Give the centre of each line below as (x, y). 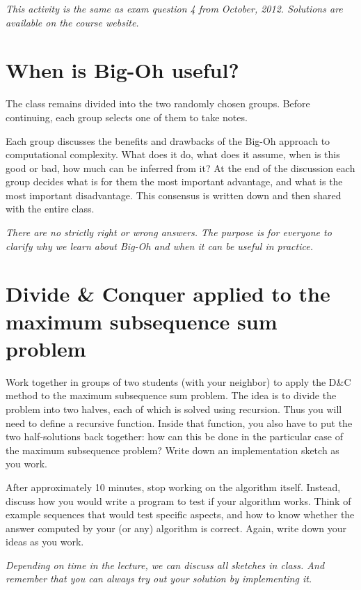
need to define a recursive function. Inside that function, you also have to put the (179, 422)
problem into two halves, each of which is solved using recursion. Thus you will (174, 409)
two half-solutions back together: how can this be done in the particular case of (174, 436)
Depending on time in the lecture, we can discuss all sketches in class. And (165, 565)
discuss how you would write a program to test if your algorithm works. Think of (178, 500)
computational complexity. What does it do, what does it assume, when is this (173, 154)
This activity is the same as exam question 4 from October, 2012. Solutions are (174, 8)
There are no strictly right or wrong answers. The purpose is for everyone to (169, 232)
